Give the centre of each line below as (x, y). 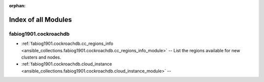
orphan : (17, 6)
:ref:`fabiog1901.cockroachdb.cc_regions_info (67, 43)
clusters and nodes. (41, 57)
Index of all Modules (40, 20)
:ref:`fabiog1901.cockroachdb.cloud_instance (67, 64)
